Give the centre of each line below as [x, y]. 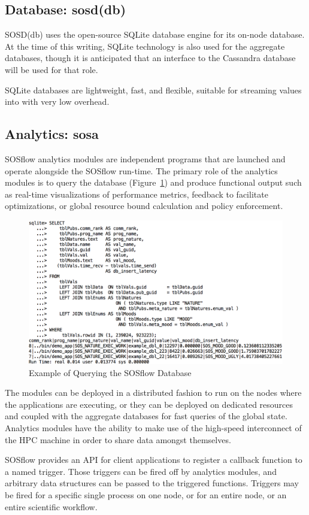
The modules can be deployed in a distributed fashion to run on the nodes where [153, 393]
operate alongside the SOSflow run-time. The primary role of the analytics [141, 170]
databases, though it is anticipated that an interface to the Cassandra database [150, 58]
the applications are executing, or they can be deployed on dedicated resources [149, 404]
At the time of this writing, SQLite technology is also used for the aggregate [145, 46]
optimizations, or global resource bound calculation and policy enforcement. [144, 206]
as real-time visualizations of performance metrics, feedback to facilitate [137, 194]
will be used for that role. [51, 69]
